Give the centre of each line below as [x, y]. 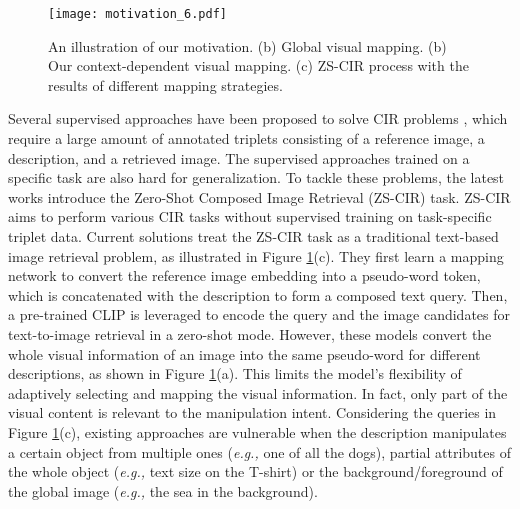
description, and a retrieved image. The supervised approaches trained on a [239, 157]
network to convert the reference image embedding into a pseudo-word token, [244, 275]
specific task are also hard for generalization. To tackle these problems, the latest [256, 177]
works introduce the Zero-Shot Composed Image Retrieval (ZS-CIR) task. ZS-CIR [259, 196]
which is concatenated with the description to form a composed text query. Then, [258, 294]
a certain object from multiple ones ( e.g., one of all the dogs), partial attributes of [259, 451]
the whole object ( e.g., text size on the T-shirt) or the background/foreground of [255, 471]
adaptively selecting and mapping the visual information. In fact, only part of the [258, 392]
